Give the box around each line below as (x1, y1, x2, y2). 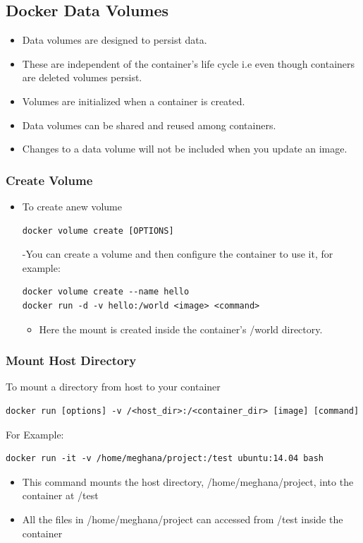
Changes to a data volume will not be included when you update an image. (22, 141, 347, 156)
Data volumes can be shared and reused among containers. (22, 117, 276, 132)
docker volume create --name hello (22, 287, 190, 297)
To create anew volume (22, 198, 122, 213)
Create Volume (6, 171, 93, 189)
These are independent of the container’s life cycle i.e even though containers (22, 56, 355, 71)
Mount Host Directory (6, 352, 137, 369)
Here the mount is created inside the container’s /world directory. (39, 321, 323, 336)
